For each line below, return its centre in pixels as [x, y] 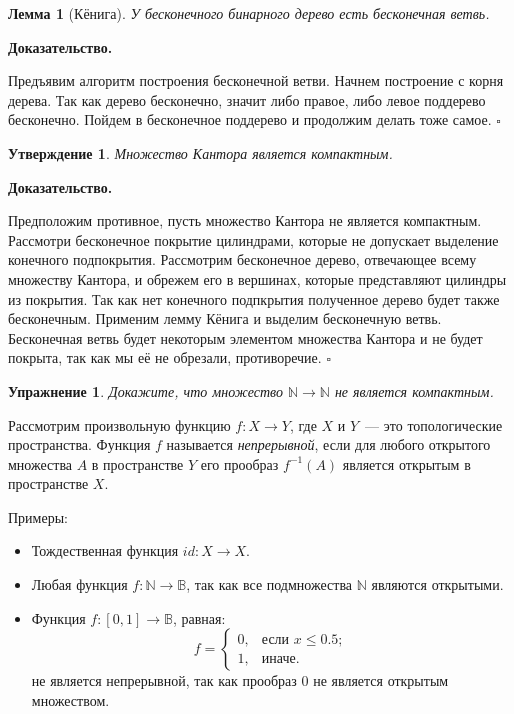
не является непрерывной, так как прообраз [164, 680]
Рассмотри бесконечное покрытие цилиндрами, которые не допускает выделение [253, 239]
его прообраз [239, 463]
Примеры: [38, 516]
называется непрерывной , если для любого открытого [328, 444]
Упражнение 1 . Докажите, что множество [145, 390]
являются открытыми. [437, 584]
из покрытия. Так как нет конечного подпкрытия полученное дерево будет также [254, 298]
